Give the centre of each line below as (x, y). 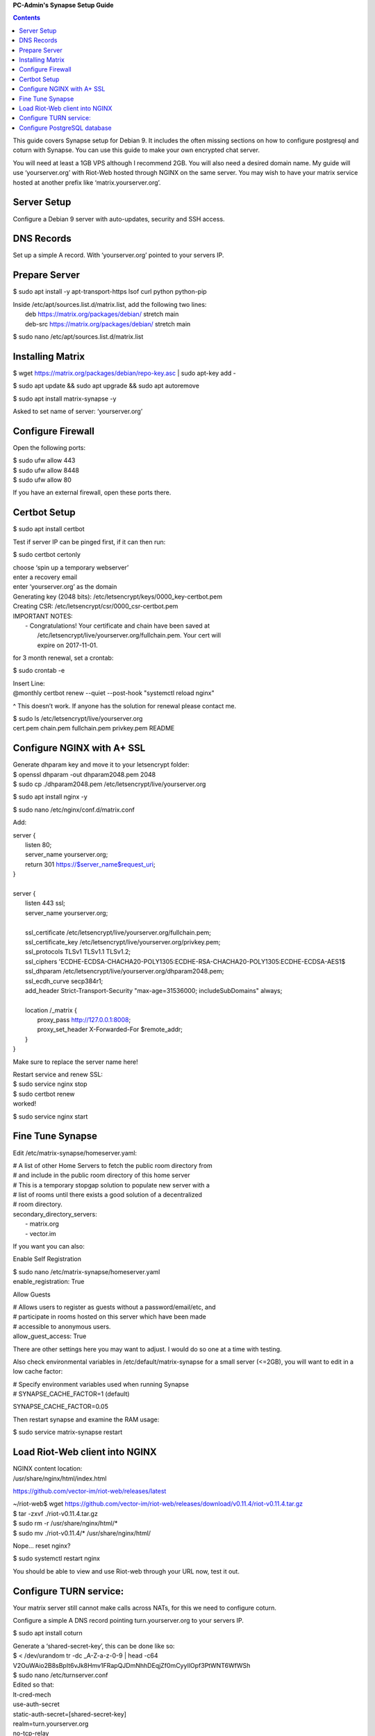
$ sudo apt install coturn (48, 1633)
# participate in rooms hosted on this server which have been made (109, 1317)
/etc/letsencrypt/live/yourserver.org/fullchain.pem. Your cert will (129, 635)
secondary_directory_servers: (55, 1214)
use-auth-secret (36, 1704)
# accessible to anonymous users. (62, 1326)
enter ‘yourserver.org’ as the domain (65, 587)
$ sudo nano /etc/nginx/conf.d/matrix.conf (74, 810)
